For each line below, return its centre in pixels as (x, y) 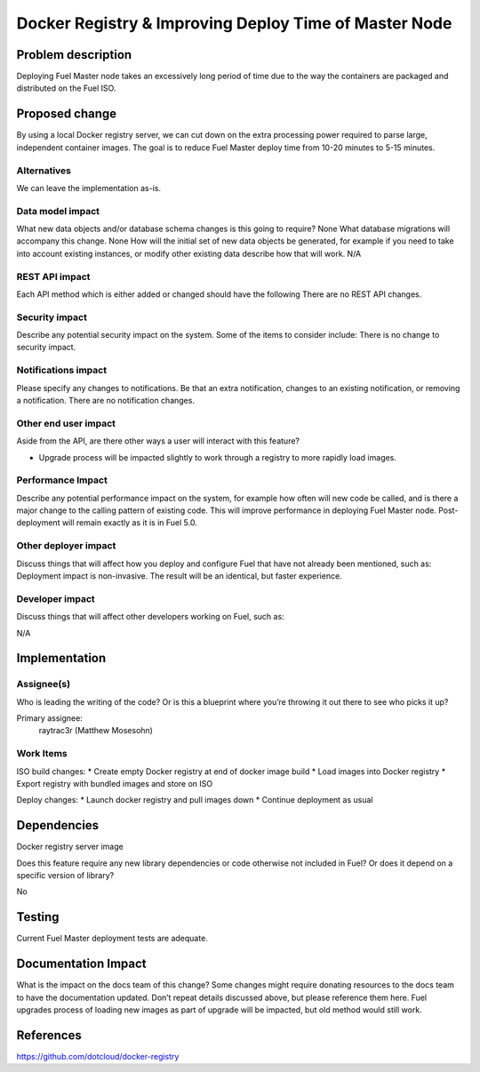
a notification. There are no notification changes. (106, 401)
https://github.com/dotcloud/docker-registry (98, 1056)
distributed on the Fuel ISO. (66, 88)
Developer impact (56, 598)
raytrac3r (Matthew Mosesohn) (96, 731)
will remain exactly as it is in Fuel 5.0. (129, 523)
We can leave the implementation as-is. (89, 188)
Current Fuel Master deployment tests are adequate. (112, 939)
